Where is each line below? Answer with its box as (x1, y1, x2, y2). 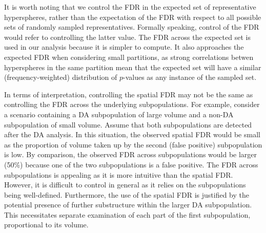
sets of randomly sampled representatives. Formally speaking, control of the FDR (4, 22, 259, 32)
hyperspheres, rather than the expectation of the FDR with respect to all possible (4, 11, 261, 22)
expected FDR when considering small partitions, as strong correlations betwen (4, 51, 254, 62)
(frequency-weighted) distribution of (4, 72, 117, 82)
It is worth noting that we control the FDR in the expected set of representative (4, 2, 256, 12)
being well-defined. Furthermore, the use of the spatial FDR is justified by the (4, 189, 250, 200)
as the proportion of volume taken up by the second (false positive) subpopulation (4, 139, 262, 150)
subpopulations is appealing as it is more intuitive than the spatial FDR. (4, 169, 233, 180)
